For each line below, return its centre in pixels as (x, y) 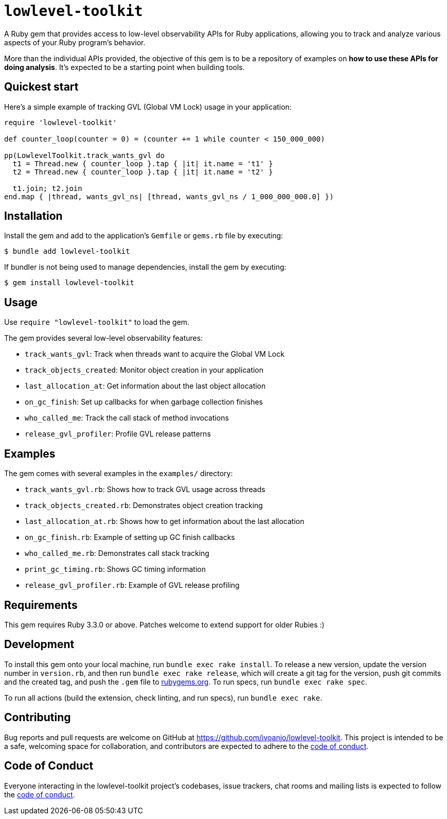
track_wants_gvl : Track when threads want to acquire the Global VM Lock (155, 354)
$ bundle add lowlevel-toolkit (67, 251)
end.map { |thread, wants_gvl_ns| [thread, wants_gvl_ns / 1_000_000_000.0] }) (169, 196)
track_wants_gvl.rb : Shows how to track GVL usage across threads (145, 490)
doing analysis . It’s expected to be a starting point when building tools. (124, 67)
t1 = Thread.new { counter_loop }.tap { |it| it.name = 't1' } (143, 163)
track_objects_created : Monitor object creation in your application (144, 370)
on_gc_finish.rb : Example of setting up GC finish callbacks (130, 537)
